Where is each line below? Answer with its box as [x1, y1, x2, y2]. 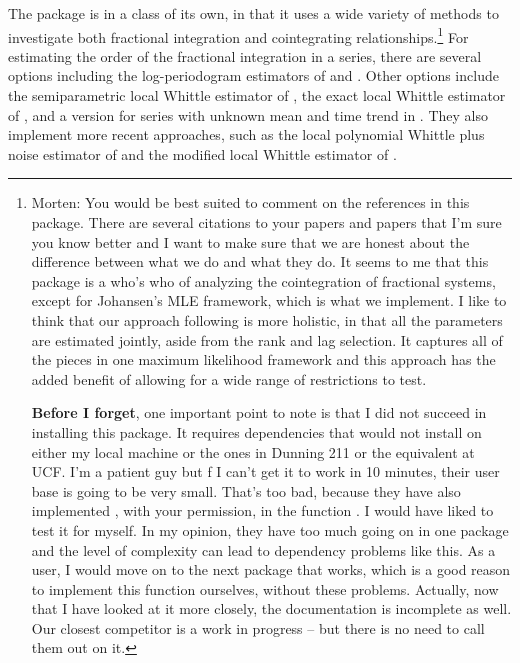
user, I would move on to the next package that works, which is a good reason [31, 559, 511, 580]
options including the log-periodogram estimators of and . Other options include [8, 65, 499, 86]
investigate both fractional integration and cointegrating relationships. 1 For [8, 23, 469, 47]
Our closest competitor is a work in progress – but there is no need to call [31, 617, 485, 638]
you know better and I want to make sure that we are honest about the [31, 231, 470, 252]
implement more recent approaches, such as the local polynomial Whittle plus [8, 124, 485, 145]
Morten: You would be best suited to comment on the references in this [31, 192, 470, 213]
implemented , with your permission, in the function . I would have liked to [31, 500, 494, 521]
